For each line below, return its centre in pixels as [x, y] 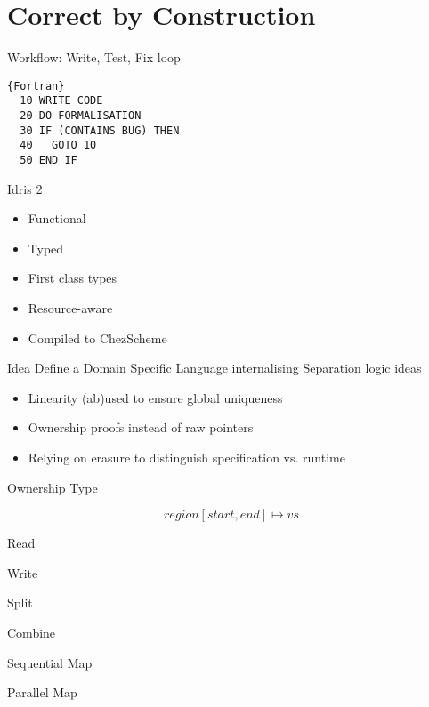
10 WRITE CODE [61, 101]
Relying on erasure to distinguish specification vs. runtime [186, 457]
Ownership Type [53, 487]
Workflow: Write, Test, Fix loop [94, 57]
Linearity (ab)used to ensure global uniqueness [155, 397]
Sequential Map [50, 662]
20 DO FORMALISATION [81, 116]
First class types [73, 278]
